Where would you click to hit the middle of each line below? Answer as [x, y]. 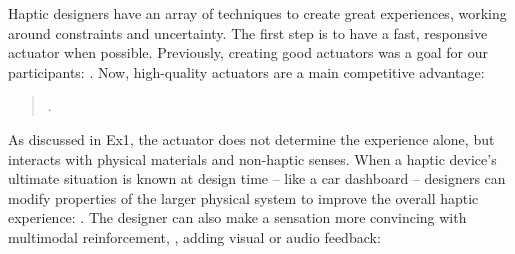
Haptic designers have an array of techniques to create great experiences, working [257, 13]
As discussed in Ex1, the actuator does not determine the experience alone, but [251, 138]
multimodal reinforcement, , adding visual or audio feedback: [194, 236]
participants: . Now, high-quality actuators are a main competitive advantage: [246, 71]
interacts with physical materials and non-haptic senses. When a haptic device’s [252, 158]
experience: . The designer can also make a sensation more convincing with [237, 217]
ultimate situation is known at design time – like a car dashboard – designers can [257, 178]
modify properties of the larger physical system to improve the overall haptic [243, 197]
